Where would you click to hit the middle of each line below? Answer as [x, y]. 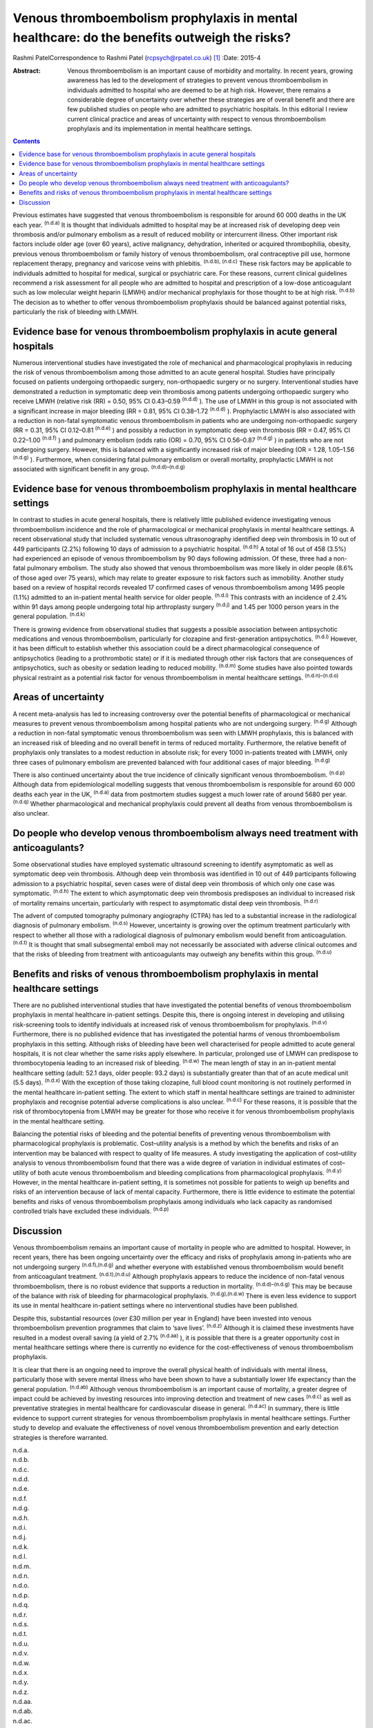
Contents [27, 141]
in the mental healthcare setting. [59, 1121]
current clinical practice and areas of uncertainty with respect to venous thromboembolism [197, 119]
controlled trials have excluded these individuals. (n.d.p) [91, 1211]
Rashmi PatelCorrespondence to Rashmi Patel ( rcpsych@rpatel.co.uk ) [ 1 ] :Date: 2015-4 [137, 58]
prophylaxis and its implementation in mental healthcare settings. [160, 129]
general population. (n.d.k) [49, 616]
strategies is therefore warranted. [60, 1437]
